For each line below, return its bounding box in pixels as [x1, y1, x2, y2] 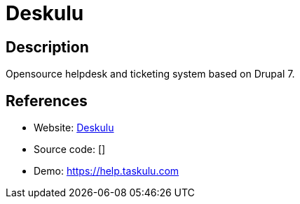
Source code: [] [34, 143, 106, 156]
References [6, 92, 88, 110]
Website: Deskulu [34, 122, 114, 134]
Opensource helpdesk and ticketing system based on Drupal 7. [6, 68, 295, 80]
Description [6, 38, 89, 56]
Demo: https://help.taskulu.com [34, 165, 179, 177]
